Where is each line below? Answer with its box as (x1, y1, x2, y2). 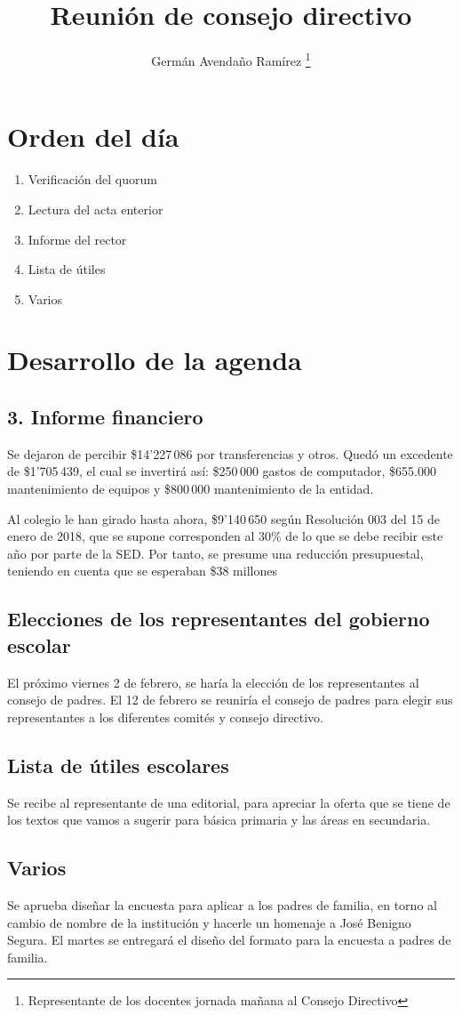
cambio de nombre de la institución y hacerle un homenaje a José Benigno (7, 913, 411, 931)
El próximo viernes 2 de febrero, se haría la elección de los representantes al (7, 673, 419, 691)
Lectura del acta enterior (28, 199, 163, 218)
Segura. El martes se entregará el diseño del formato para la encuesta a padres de (7, 930, 451, 949)
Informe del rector (28, 230, 127, 248)
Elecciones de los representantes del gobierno (7, 605, 430, 632)
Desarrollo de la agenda (7, 342, 302, 378)
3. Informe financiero (7, 403, 203, 431)
